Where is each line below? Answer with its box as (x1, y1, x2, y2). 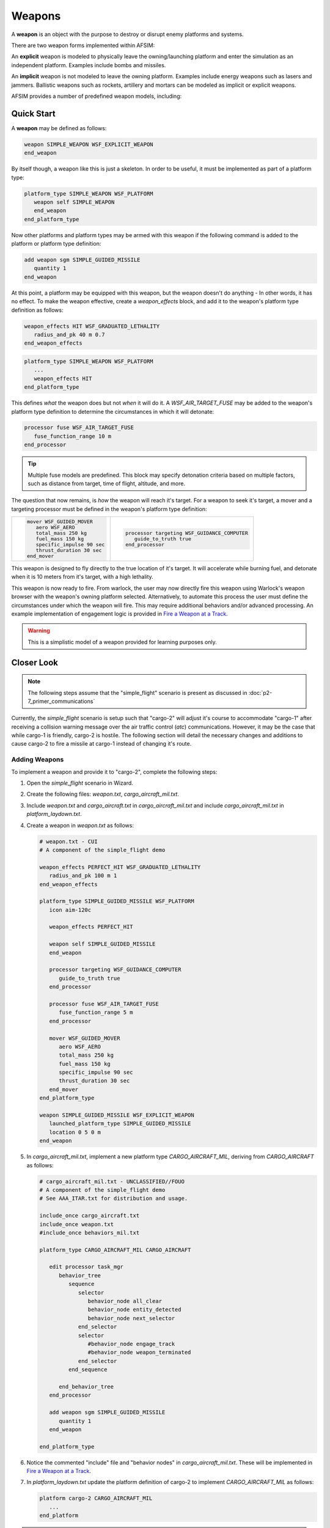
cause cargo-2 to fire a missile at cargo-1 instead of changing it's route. (11, 740, 192, 747)
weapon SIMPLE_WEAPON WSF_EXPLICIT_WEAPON (24, 141, 153, 148)
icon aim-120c (49, 906, 92, 913)
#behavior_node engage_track (87, 1340, 175, 1347)
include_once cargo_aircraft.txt (39, 1212, 140, 1219)
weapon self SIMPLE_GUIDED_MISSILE (49, 941, 156, 947)
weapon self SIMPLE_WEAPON (34, 199, 115, 205)
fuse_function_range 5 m (59, 1009, 134, 1016)
